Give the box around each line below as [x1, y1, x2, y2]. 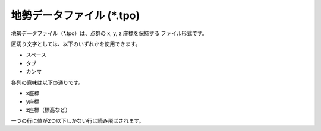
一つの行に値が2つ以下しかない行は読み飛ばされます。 [11, 117, 144, 124]
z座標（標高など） [26, 106, 71, 113]
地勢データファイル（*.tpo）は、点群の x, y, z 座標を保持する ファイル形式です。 [11, 30, 207, 37]
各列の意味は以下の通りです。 [11, 79, 84, 86]
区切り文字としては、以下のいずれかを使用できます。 [11, 40, 141, 47]
